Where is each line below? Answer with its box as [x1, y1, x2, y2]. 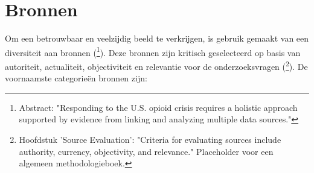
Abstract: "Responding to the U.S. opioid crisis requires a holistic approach [19, 101, 298, 113]
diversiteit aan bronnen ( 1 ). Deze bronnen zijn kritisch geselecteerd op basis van [5, 44, 301, 58]
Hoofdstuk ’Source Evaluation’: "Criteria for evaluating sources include [19, 133, 281, 145]
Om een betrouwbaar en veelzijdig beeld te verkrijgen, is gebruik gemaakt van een [5, 32, 309, 45]
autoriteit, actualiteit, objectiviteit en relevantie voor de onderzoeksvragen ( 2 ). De [5, 58, 308, 72]
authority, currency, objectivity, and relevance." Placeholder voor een [19, 145, 274, 157]
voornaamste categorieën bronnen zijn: [5, 72, 147, 84]
